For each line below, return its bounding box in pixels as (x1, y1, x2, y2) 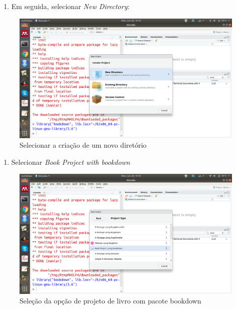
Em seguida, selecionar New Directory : (11, 1, 130, 11)
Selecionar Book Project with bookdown (11, 156, 130, 167)
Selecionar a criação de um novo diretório (20, 140, 147, 150)
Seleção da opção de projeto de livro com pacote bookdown (20, 295, 201, 306)
